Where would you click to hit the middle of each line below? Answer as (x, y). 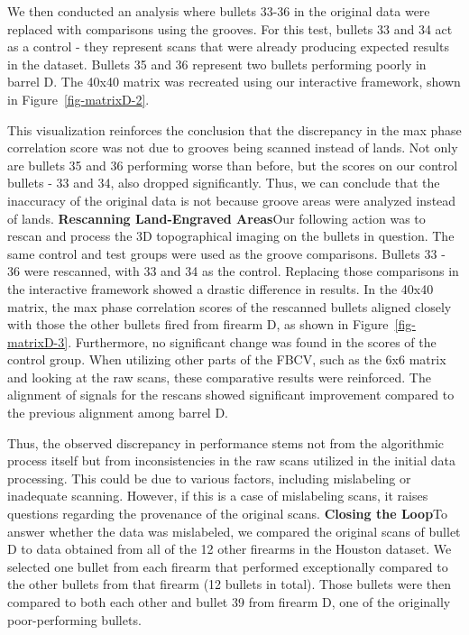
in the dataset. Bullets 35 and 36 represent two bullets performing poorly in (217, 64)
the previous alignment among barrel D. (118, 413)
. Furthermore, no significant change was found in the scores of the (252, 341)
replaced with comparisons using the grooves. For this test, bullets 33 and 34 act (230, 28)
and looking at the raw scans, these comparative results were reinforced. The (219, 377)
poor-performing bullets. (74, 619)
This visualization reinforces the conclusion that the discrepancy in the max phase (234, 129)
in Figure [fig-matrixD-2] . (78, 99)
